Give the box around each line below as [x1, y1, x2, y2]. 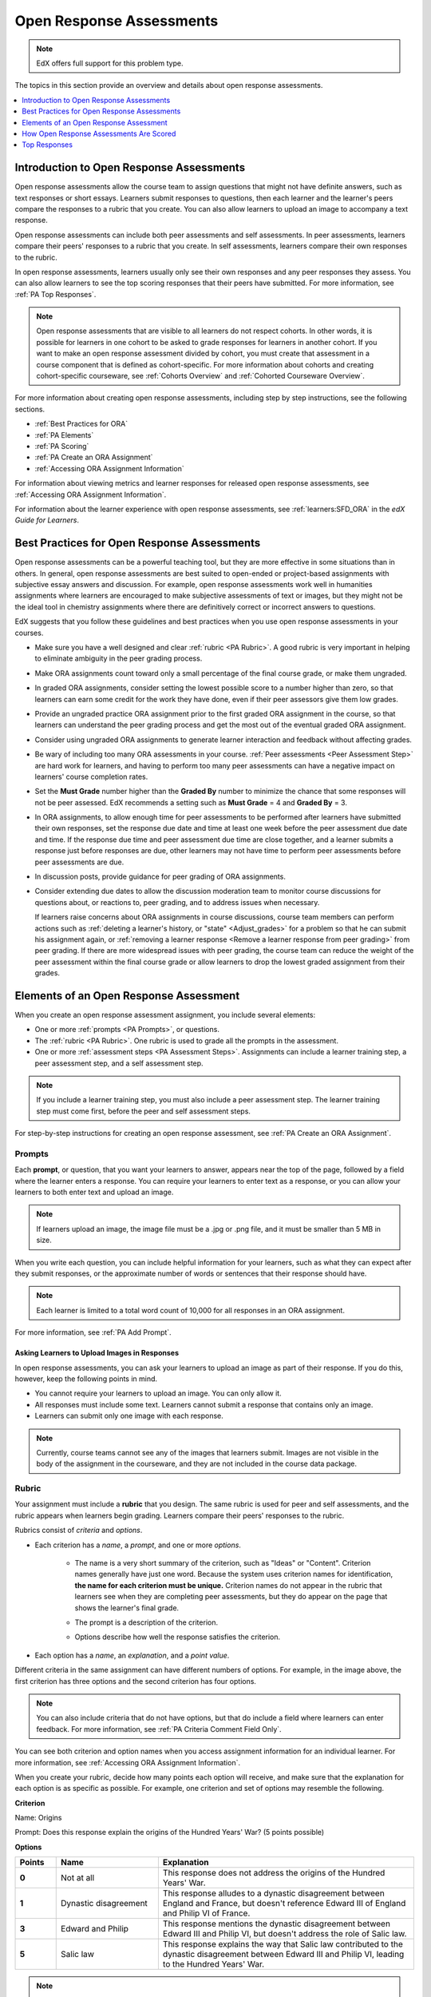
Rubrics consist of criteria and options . [14, 1526, 143, 1535]
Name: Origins [14, 1813, 62, 1823]
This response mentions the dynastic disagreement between [162, 1918, 391, 1929]
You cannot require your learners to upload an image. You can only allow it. [34, 1388, 283, 1398]
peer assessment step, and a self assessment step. [34, 1058, 204, 1068]
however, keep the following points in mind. [14, 1374, 158, 1384]
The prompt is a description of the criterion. [74, 1618, 219, 1627]
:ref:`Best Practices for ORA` [34, 419, 128, 429]
